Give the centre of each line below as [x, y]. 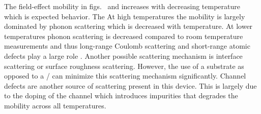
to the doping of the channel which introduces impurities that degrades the [121, 96]
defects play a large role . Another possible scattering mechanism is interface [123, 55]
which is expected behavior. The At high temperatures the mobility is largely [125, 16]
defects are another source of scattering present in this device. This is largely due [130, 85]
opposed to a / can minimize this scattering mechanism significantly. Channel [125, 76]
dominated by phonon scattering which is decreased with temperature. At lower [128, 26]
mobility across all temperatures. [55, 105]
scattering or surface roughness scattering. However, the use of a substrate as [124, 66]
